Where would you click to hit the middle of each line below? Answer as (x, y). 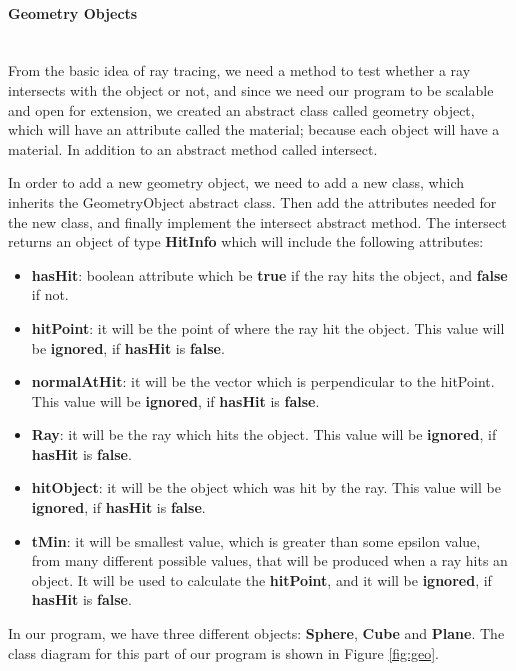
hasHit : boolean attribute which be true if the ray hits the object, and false (269, 274)
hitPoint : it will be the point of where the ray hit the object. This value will (268, 327)
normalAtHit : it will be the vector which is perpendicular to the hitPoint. (263, 381)
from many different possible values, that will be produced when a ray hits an (269, 560)
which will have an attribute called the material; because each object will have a (254, 129)
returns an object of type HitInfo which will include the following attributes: (246, 241)
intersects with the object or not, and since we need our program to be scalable (251, 89)
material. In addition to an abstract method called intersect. (193, 148)
